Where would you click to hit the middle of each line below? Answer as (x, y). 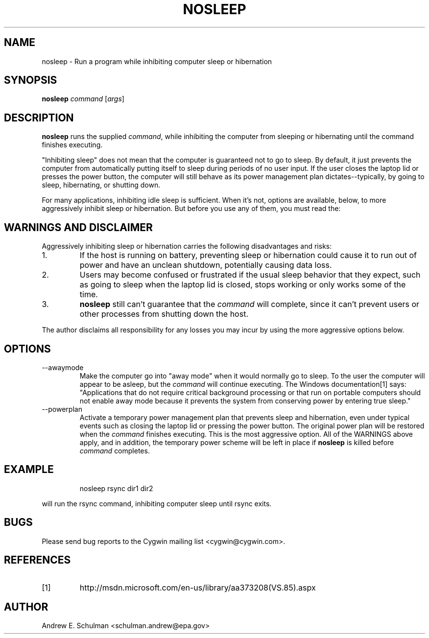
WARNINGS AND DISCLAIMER (78, 227)
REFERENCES (37, 560)
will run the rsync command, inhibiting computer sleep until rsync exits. (157, 503)
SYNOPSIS (31, 80)
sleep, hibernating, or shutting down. (101, 185)
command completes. (115, 450)
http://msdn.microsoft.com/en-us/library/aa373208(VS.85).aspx (198, 587)
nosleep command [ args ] (83, 99)
